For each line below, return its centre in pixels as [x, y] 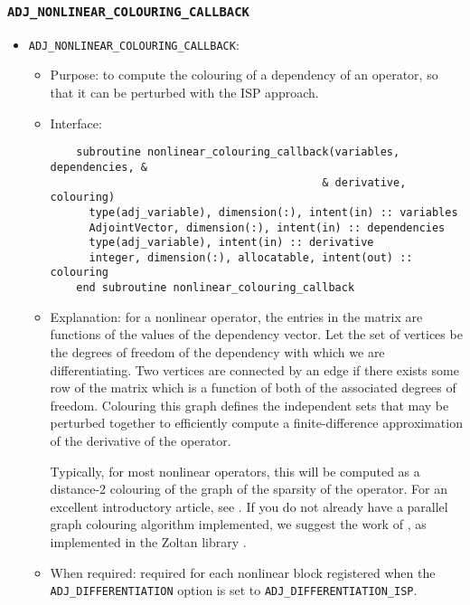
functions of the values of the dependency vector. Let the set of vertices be [256, 334]
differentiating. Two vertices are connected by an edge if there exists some [254, 369]
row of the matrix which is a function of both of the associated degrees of [253, 388]
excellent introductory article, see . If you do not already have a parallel [249, 506]
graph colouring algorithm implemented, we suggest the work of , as [238, 524]
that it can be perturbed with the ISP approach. [184, 93]
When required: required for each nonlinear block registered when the [243, 572]
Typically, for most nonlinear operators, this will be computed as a [235, 471]
